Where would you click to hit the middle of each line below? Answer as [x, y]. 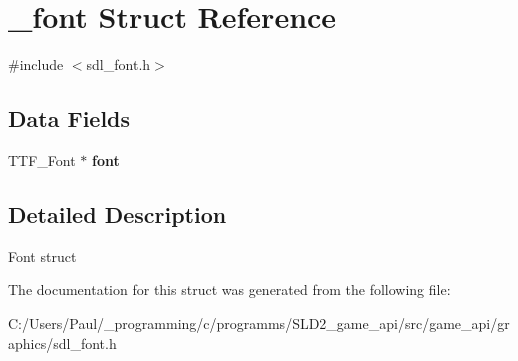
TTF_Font [42, 159]
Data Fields [69, 118]
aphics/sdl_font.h [62, 342]
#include [36, 64]
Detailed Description [117, 213]
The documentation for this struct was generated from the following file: [229, 289]
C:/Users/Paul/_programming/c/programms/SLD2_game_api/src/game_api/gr [259, 322]
